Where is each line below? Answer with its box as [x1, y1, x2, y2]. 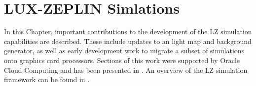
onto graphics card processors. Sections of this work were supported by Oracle [4, 55, 240, 65]
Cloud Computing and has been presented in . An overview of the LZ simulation [4, 64, 248, 75]
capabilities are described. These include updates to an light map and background [4, 36, 252, 46]
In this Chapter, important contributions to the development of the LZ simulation [4, 26, 252, 37]
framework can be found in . [4, 74, 90, 85]
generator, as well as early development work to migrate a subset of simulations [4, 45, 245, 56]
